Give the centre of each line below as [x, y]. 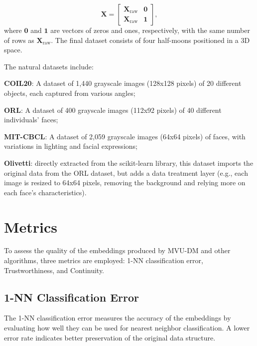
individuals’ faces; [31, 120]
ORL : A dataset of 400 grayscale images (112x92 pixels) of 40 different [113, 110]
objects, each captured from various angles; [70, 93]
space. [13, 50]
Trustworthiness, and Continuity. [54, 270]
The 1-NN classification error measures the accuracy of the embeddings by [118, 318]
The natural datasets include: [49, 66]
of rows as [19, 40]
